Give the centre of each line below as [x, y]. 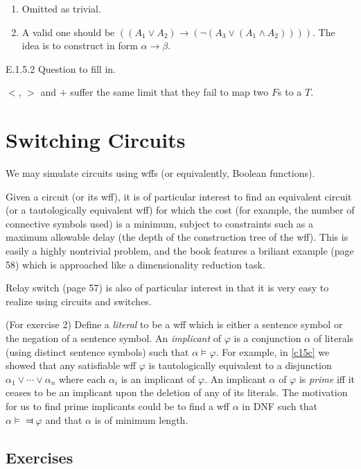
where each [82, 378]
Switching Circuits [96, 140]
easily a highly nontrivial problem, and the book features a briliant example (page [180, 251]
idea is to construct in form [80, 45]
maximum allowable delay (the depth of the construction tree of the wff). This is [177, 237]
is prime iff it [327, 378]
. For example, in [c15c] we [273, 351]
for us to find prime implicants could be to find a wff [118, 406]
